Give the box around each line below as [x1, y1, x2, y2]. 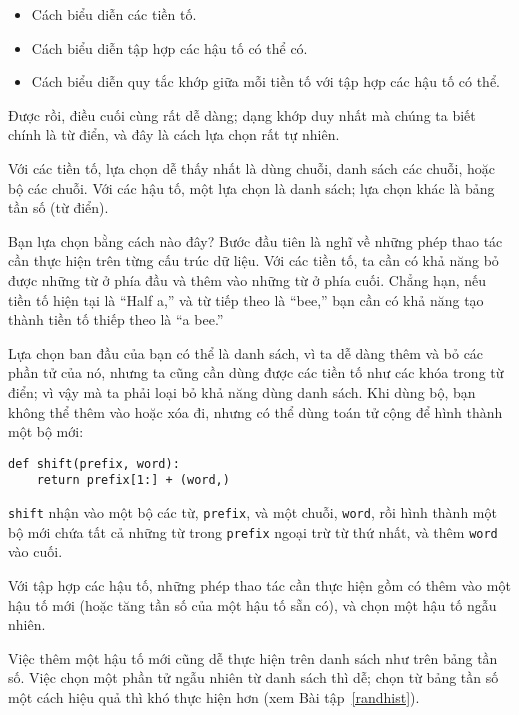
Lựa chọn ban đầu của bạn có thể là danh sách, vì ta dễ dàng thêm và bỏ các [8, 342, 484, 363]
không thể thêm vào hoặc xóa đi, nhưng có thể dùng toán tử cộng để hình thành [8, 401, 503, 422]
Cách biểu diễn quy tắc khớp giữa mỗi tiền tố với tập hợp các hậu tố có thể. [31, 71, 501, 92]
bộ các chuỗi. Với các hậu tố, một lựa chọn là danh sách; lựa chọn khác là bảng [8, 177, 495, 198]
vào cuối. [8, 541, 63, 562]
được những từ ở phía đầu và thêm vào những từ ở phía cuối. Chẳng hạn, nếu [8, 269, 487, 290]
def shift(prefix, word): [8, 456, 180, 471]
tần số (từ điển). [8, 197, 109, 218]
